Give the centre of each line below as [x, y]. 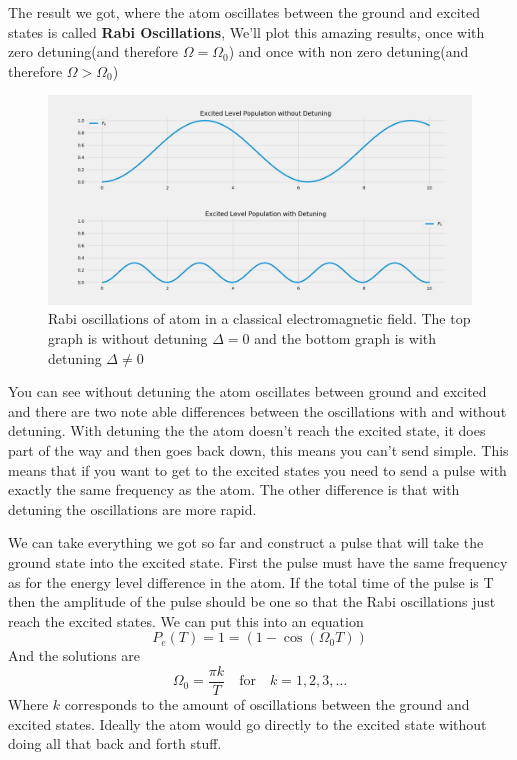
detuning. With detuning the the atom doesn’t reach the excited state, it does [247, 430]
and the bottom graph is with [345, 338]
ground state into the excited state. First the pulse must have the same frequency [258, 562]
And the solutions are [74, 655]
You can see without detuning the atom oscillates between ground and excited [247, 391]
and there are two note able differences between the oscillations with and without [257, 410]
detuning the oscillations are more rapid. [132, 508]
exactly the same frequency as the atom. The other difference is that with [234, 489]
